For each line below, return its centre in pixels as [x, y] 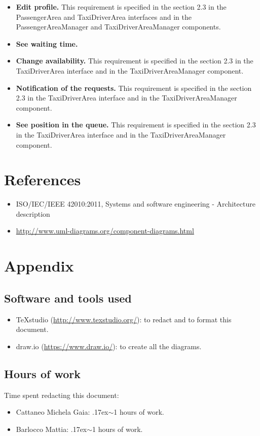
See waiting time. [47, 43]
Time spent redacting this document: [62, 395]
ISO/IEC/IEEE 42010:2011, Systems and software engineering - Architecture [136, 204]
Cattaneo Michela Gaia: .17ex [62, 412]
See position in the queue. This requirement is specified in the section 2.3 [136, 125]
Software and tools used [68, 298]
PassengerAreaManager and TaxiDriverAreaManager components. [118, 27]
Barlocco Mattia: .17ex [51, 429]
